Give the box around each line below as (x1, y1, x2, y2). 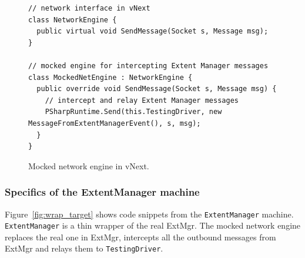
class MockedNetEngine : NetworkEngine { (28, 73, 193, 82)
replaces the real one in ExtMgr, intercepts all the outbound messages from (5, 230, 276, 243)
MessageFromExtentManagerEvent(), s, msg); (28, 119, 201, 128)
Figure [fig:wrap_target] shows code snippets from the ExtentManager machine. (5, 207, 294, 220)
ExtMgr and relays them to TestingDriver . (5, 242, 163, 254)
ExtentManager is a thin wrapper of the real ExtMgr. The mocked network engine (5, 219, 301, 232)
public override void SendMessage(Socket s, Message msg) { (36, 85, 277, 93)
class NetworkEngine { (28, 15, 117, 24)
